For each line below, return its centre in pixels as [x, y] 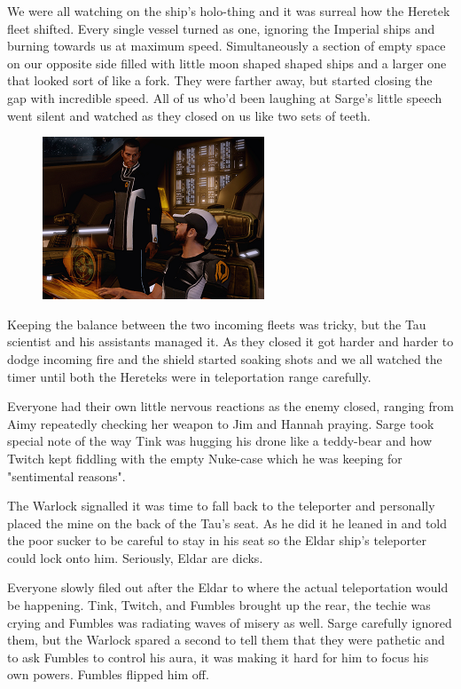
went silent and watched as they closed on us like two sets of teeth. [189, 115]
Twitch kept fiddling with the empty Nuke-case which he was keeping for [205, 458]
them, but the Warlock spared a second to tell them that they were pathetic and [226, 640]
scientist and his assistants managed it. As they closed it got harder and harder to [230, 341]
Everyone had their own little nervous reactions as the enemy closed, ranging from [230, 406]
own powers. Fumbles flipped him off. [108, 674]
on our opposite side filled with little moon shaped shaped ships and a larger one [227, 63]
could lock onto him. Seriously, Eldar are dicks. [135, 557]
